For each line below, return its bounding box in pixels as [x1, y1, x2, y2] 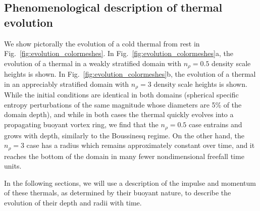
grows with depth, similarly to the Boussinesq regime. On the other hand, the [4, 130, 244, 140]
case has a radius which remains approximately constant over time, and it [26, 140, 255, 150]
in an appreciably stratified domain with [4, 78, 129, 89]
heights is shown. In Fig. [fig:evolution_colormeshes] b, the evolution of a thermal [4, 69, 256, 79]
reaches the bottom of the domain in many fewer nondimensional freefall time [4, 150, 244, 161]
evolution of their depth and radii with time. [4, 197, 142, 207]
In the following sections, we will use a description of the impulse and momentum [4, 177, 256, 188]
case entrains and [188, 119, 242, 130]
